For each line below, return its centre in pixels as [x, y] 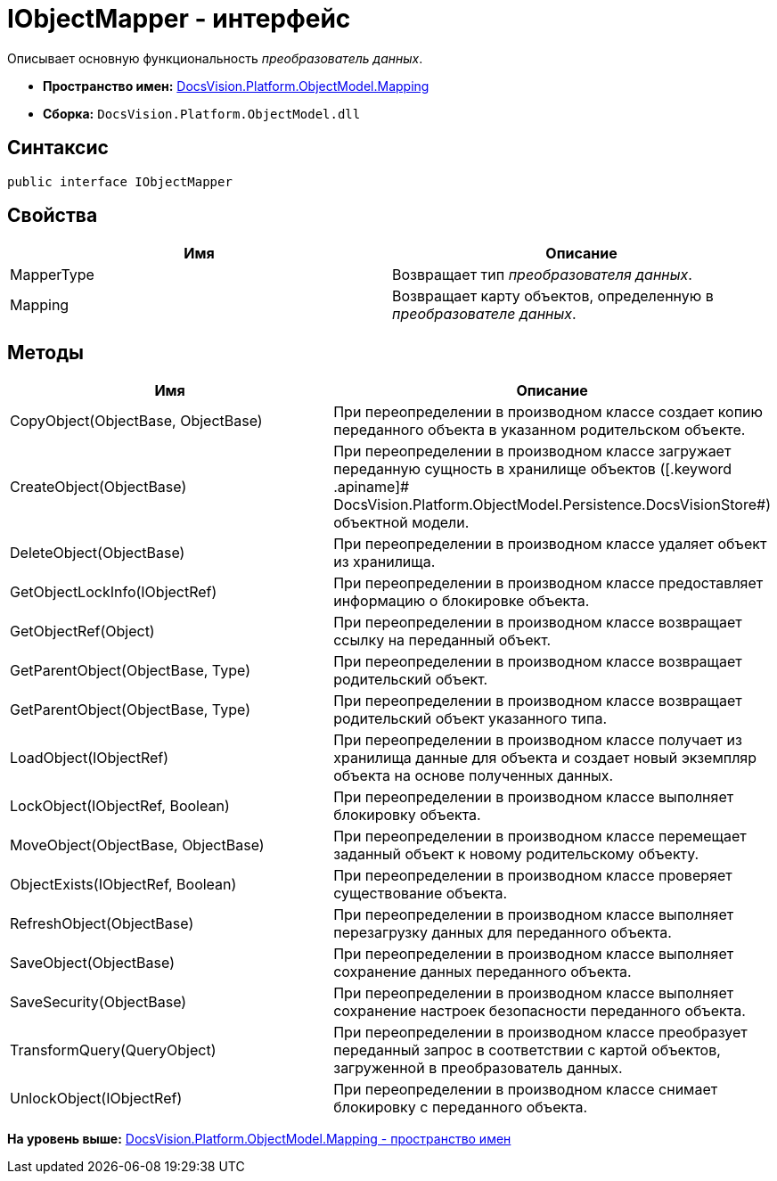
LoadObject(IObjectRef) [90, 758]
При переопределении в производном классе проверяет [533, 876]
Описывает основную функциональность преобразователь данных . [215, 58]
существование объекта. [421, 894]
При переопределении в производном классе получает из [538, 740]
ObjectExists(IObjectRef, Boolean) [123, 885]
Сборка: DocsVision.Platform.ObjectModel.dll [202, 113]
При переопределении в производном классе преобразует [540, 1033]
